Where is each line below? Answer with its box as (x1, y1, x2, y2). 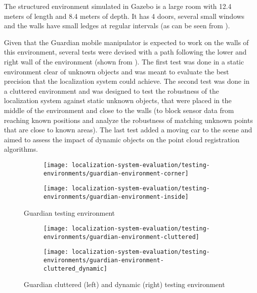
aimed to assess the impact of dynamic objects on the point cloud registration (4, 134, 240, 144)
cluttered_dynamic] (43, 265, 107, 272)
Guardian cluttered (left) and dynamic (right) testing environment (24, 279, 225, 290)
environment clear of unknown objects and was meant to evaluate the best (4, 66, 229, 76)
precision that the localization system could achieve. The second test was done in (4, 76, 250, 86)
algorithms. (4, 144, 38, 154)
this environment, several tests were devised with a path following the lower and (4, 47, 247, 57)
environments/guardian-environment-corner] (43, 170, 189, 177)
